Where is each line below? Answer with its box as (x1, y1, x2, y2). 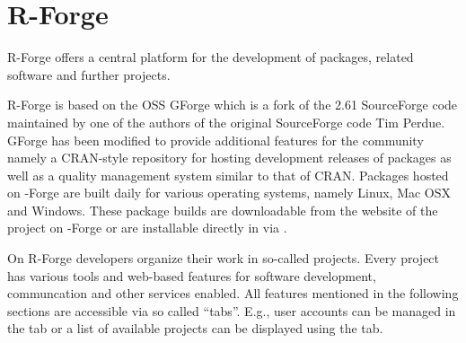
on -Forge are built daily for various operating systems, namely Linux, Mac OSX (7, 183, 452, 202)
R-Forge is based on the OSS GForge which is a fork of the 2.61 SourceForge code (7, 95, 458, 114)
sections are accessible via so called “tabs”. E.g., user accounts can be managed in (7, 301, 456, 320)
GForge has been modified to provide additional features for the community (7, 130, 424, 149)
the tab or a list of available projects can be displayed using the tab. (7, 319, 383, 338)
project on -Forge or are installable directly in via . (7, 218, 287, 237)
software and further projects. (7, 65, 171, 84)
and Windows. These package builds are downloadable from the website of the (7, 200, 438, 219)
